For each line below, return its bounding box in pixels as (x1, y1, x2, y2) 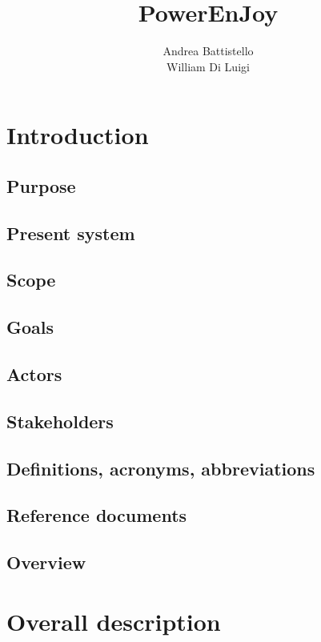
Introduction (6, 118, 149, 151)
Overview (6, 550, 86, 575)
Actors (6, 362, 62, 387)
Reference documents (6, 503, 187, 528)
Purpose (6, 173, 76, 198)
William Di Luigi (167, 58, 250, 74)
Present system (6, 220, 135, 245)
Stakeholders (6, 408, 114, 433)
